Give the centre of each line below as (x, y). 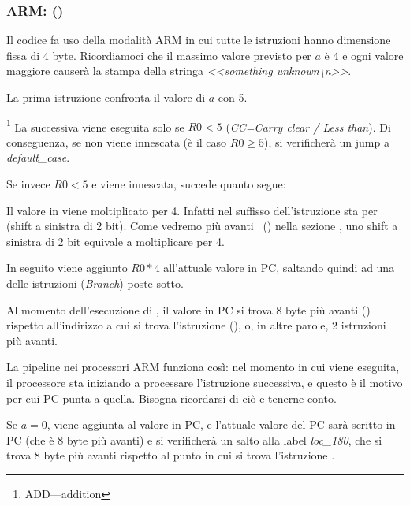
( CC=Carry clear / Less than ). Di (308, 126)
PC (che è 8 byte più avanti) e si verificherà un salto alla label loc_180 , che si (194, 439)
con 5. (233, 97)
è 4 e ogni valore (364, 55)
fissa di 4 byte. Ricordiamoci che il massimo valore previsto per (159, 55)
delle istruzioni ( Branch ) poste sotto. (95, 283)
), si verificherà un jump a (327, 141)
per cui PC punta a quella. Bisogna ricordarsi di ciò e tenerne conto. (171, 398)
